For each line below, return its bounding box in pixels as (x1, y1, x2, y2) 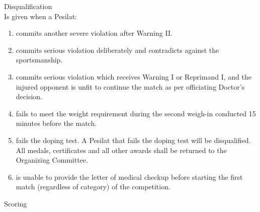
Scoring (4, 198, 27, 208)
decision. (16, 91, 42, 102)
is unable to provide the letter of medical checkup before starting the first (16, 171, 243, 182)
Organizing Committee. (16, 155, 88, 165)
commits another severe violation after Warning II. (16, 28, 172, 38)
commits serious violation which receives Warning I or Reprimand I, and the (16, 71, 251, 82)
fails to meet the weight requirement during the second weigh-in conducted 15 (16, 108, 256, 118)
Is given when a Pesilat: (4, 11, 77, 21)
